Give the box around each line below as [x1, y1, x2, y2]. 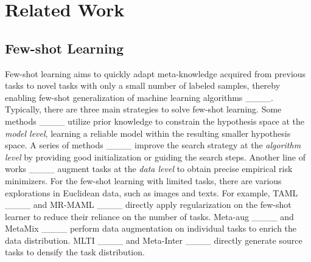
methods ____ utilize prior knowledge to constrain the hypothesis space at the [5, 114, 305, 127]
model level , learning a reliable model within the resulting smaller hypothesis [5, 126, 291, 139]
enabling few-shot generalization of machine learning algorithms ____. [5, 91, 273, 103]
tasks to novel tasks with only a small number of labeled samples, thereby [5, 79, 281, 92]
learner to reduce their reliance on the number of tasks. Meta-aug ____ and [5, 210, 294, 222]
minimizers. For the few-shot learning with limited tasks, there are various [5, 174, 282, 187]
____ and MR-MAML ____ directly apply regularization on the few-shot [5, 198, 292, 211]
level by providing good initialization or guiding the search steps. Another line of [5, 150, 306, 163]
